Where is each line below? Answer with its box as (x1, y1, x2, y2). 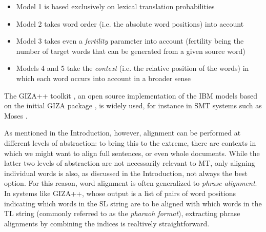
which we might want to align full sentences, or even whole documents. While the (4, 147, 260, 158)
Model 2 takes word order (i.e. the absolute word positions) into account (16, 18, 244, 29)
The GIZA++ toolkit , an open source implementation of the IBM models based (4, 90, 258, 101)
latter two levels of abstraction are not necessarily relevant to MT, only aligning (4, 158, 255, 168)
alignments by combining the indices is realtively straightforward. (4, 218, 210, 228)
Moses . (4, 110, 28, 121)
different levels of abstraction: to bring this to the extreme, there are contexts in (4, 137, 256, 148)
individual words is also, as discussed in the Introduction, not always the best (4, 167, 248, 178)
